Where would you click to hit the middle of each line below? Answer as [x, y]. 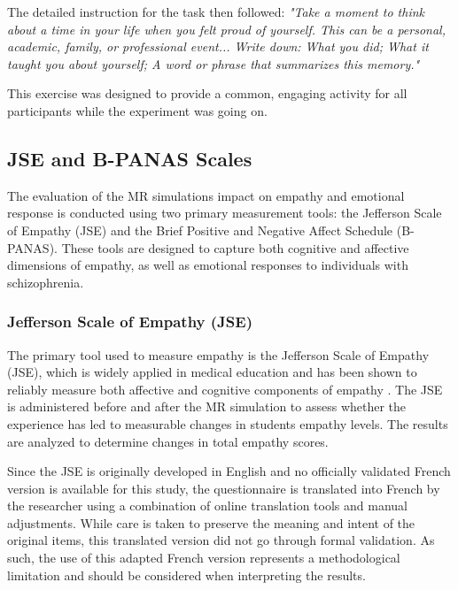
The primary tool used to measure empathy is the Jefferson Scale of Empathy [218, 354]
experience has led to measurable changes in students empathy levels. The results [228, 423]
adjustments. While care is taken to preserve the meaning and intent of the [211, 522]
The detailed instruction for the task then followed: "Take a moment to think [216, 11]
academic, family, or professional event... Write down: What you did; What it [218, 46]
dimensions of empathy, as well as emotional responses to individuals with [208, 265]
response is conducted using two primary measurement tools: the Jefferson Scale [225, 213]
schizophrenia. [46, 282]
